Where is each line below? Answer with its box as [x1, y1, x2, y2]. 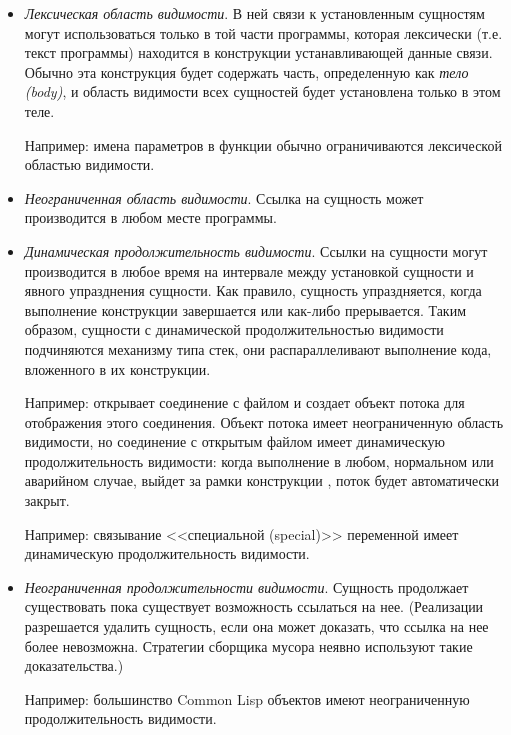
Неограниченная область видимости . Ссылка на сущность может [24, 187, 424, 208]
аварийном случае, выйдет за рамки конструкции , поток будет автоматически [24, 470, 500, 491]
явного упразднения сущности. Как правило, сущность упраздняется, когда [24, 280, 482, 301]
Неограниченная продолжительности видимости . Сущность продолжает [24, 576, 469, 597]
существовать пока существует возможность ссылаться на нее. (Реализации [24, 596, 484, 617]
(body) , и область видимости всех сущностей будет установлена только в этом [24, 81, 501, 102]
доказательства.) [24, 655, 124, 676]
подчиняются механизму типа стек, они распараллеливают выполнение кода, [24, 338, 492, 359]
